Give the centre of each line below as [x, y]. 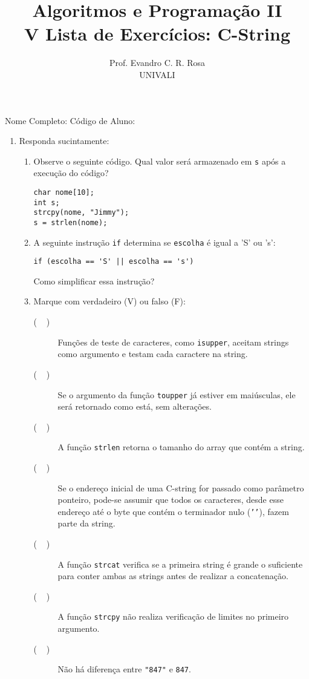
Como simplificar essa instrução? [94, 280]
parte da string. [86, 523]
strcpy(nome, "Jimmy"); [81, 213]
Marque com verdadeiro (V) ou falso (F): [109, 301]
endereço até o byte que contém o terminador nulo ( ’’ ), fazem [173, 511]
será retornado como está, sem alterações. [135, 406]
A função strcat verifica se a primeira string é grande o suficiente [180, 564]
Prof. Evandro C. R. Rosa [157, 63]
